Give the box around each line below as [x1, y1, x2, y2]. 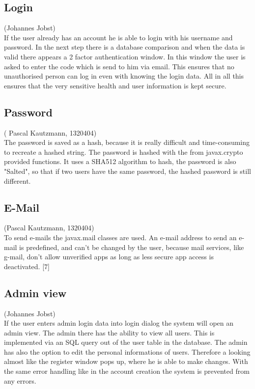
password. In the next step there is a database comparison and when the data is [4, 42, 245, 52]
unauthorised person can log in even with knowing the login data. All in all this [4, 71, 244, 81]
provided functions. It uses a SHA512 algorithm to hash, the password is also [4, 156, 236, 167]
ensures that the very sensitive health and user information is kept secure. [4, 80, 227, 90]
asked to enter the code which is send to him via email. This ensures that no [4, 61, 234, 71]
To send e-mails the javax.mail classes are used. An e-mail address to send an [4, 232, 237, 242]
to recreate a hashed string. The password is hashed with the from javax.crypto [4, 146, 243, 157]
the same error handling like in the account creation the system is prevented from [4, 366, 250, 376]
